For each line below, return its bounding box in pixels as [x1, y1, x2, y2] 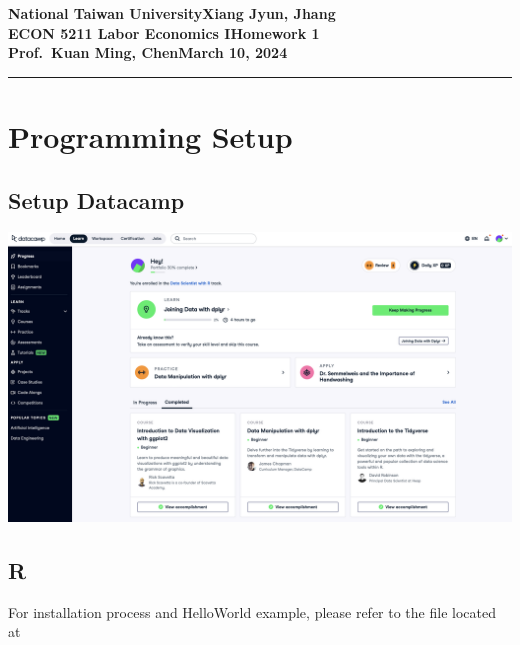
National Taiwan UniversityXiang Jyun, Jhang [8, 3, 336, 23]
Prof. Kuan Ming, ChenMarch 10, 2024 [8, 42, 288, 63]
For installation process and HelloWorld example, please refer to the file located [8, 601, 496, 622]
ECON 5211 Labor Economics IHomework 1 [8, 22, 320, 43]
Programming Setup [8, 115, 293, 156]
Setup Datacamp [8, 184, 185, 215]
